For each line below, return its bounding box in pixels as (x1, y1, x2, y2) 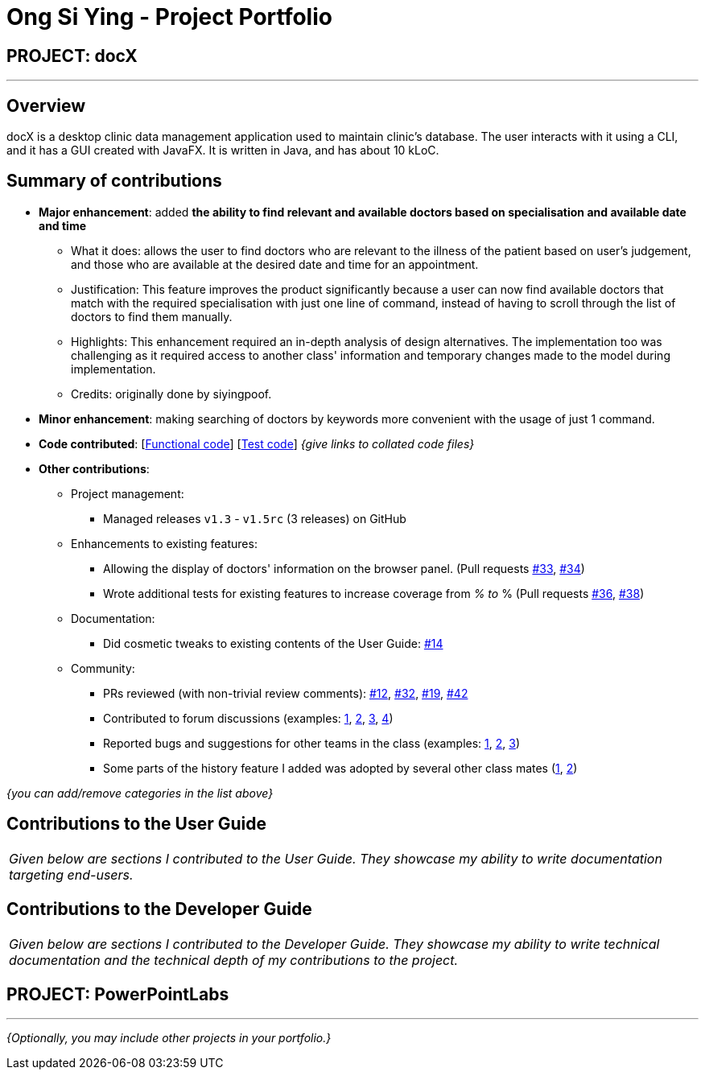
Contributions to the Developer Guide (6, 899, 312, 920)
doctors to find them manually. (71, 309, 233, 324)
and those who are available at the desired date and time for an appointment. (71, 257, 479, 271)
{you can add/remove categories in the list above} (6, 785, 274, 800)
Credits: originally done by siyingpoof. (71, 386, 272, 401)
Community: (71, 661, 135, 675)
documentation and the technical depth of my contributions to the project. (9, 951, 459, 968)
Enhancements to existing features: (71, 536, 258, 550)
